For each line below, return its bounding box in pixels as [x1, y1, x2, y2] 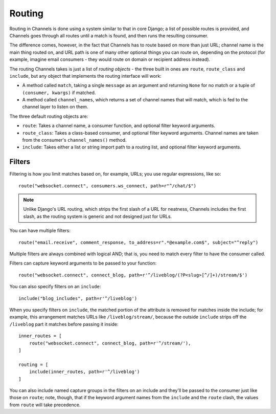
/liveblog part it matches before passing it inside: [9, 321, 119, 327]
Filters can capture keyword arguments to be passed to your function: [9, 260, 157, 266]
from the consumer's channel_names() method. [22, 137, 127, 143]
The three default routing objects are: [9, 113, 88, 119]
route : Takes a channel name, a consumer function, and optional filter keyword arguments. [22, 123, 216, 129]
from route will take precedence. [9, 402, 81, 408]
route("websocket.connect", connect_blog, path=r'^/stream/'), [29, 340, 191, 346]
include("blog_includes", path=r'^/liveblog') [18, 295, 137, 301]
